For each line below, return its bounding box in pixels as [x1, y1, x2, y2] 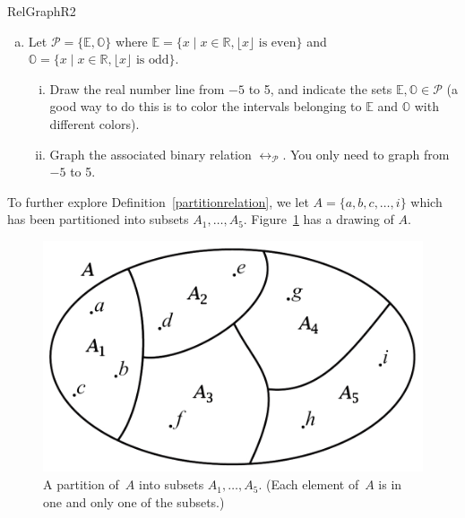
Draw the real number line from [49, 79, 225, 98]
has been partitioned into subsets [7, 210, 189, 229]
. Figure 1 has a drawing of [243, 210, 394, 229]
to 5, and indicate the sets [248, 79, 392, 98]
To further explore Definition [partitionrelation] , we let [7, 192, 309, 211]
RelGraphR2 [7, 2, 76, 20]
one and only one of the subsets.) [43, 492, 225, 511]
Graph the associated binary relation [49, 144, 252, 163]
